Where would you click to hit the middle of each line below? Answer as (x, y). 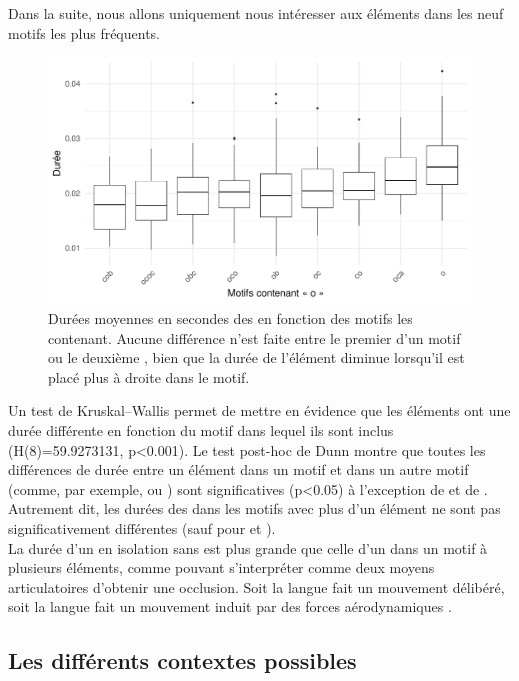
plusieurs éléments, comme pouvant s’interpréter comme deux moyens (221, 567)
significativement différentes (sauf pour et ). (142, 527)
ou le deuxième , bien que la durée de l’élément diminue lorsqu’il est (256, 357)
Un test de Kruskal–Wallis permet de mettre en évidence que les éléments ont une (259, 410)
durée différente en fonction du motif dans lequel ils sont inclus (201, 429)
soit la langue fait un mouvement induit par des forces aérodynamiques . (230, 606)
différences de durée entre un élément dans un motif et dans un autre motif (238, 469)
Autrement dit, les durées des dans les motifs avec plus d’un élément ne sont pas (254, 508)
